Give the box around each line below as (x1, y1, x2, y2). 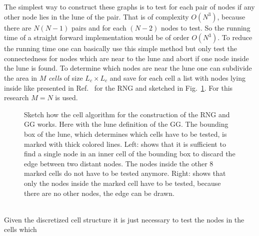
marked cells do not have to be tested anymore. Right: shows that (24, 168, 226, 178)
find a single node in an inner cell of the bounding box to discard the (24, 148, 235, 159)
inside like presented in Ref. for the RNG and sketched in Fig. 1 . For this (4, 82, 233, 93)
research (4, 92, 29, 103)
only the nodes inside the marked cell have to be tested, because (24, 177, 221, 188)
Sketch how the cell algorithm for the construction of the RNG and (24, 109, 230, 119)
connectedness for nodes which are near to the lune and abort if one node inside (4, 53, 249, 63)
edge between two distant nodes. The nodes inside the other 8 (24, 158, 213, 168)
